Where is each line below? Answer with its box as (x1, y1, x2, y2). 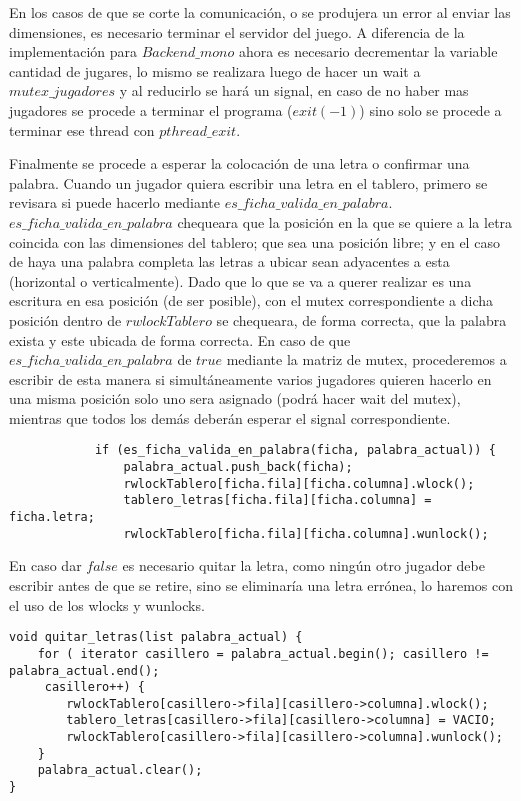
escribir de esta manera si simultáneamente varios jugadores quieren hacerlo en (9, 368, 492, 389)
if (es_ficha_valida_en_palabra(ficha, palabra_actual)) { (94, 443, 496, 458)
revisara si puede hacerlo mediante (9, 192, 221, 213)
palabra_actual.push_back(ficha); (123, 460, 353, 475)
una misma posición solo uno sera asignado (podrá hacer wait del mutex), (9, 388, 461, 409)
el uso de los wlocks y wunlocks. (9, 594, 205, 615)
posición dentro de (9, 309, 122, 330)
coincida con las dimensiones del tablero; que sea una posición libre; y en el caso (9, 231, 500, 252)
